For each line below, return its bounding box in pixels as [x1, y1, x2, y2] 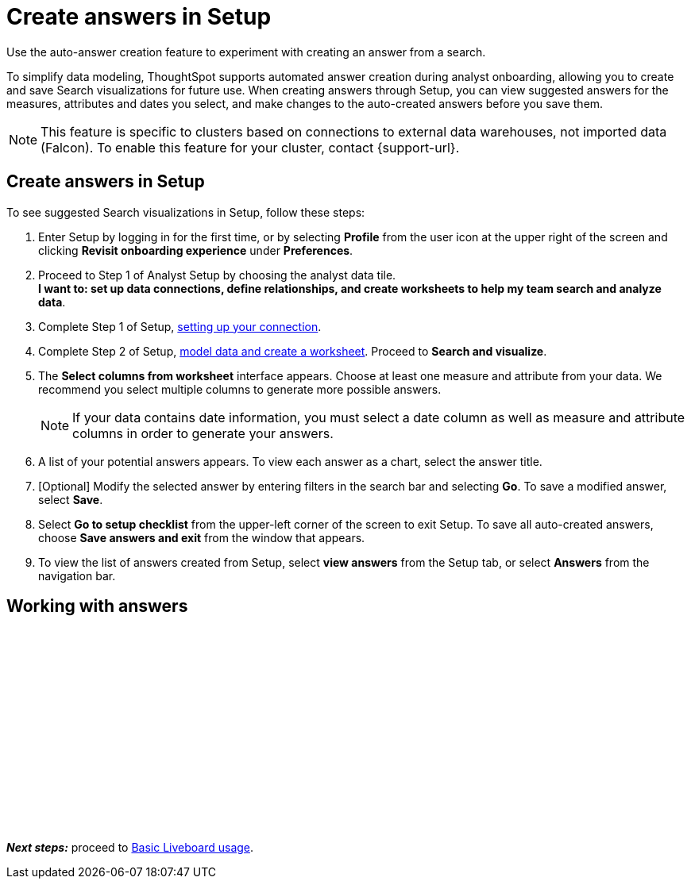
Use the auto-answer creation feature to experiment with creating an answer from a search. [6, 44, 486, 59]
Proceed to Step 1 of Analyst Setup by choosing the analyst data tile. [38, 267, 396, 282]
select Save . [38, 492, 103, 506]
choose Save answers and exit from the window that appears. [38, 530, 365, 544]
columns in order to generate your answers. [72, 425, 334, 441]
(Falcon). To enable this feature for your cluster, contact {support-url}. [41, 139, 460, 156]
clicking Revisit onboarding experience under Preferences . [38, 243, 353, 257]
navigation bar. [38, 568, 116, 583]
